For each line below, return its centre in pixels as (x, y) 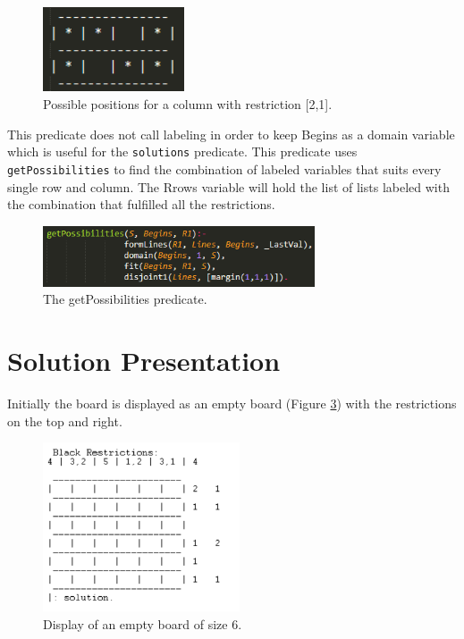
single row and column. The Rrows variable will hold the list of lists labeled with (228, 186)
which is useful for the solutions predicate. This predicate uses (182, 151)
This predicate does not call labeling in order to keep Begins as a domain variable (231, 134)
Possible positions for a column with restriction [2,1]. (188, 104)
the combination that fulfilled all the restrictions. (141, 204)
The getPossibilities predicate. (125, 299)
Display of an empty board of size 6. (143, 623)
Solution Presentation (144, 361)
